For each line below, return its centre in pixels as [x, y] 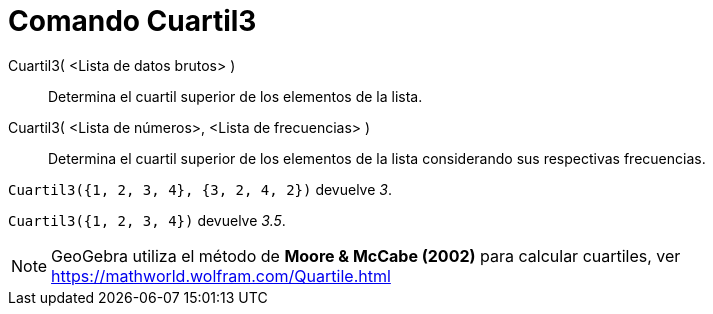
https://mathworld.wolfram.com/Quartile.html [221, 275]
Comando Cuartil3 [132, 21]
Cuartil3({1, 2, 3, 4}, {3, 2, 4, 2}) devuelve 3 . [200, 189]
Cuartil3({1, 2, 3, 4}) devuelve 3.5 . [147, 220]
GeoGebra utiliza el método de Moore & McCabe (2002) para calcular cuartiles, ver [366, 255]
